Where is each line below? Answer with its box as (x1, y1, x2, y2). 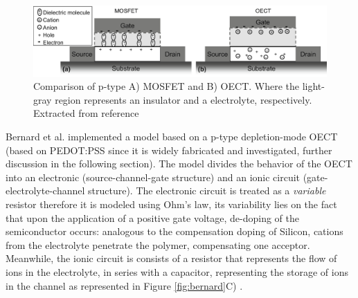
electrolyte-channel (6, 183, 85, 198)
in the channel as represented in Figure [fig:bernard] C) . (6, 278, 243, 292)
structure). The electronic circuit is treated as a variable (88, 183, 326, 198)
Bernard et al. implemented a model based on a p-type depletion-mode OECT (6, 129, 338, 144)
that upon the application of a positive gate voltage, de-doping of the (6, 210, 300, 225)
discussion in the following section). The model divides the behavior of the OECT (6, 156, 352, 171)
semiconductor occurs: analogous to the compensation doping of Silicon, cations (6, 224, 343, 239)
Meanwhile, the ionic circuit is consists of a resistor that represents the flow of (6, 251, 337, 266)
